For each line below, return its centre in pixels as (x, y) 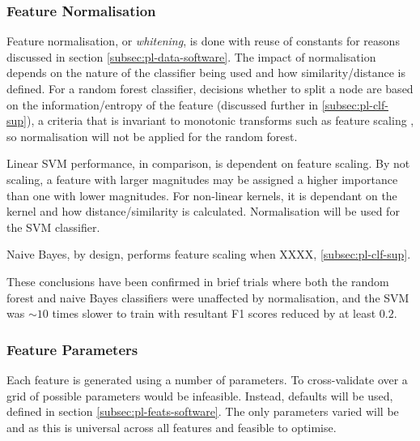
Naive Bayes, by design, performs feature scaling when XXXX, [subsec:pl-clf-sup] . (209, 254)
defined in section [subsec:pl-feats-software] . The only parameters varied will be (203, 411)
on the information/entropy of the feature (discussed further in (163, 104)
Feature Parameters (72, 349)
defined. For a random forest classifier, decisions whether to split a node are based (210, 88)
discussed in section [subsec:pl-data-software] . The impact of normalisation (191, 56)
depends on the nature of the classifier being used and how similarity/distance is (206, 73)
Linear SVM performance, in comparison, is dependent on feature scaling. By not (208, 163)
